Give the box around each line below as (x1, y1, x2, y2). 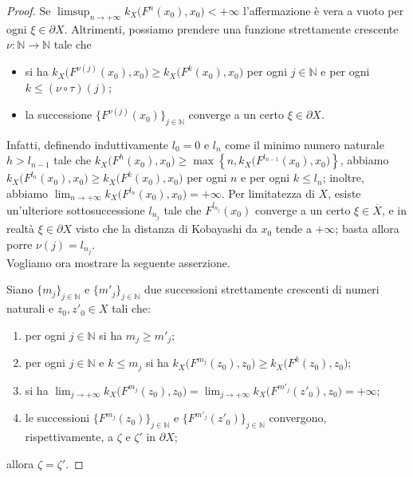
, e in (381, 201, 407, 218)
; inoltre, (322, 169, 364, 186)
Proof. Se (6, 2, 51, 18)
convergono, (269, 409, 327, 426)
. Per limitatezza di (221, 185, 315, 202)
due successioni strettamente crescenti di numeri (144, 281, 380, 298)
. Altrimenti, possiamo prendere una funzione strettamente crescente (64, 20, 399, 37)
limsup (57, 6, 90, 18)
